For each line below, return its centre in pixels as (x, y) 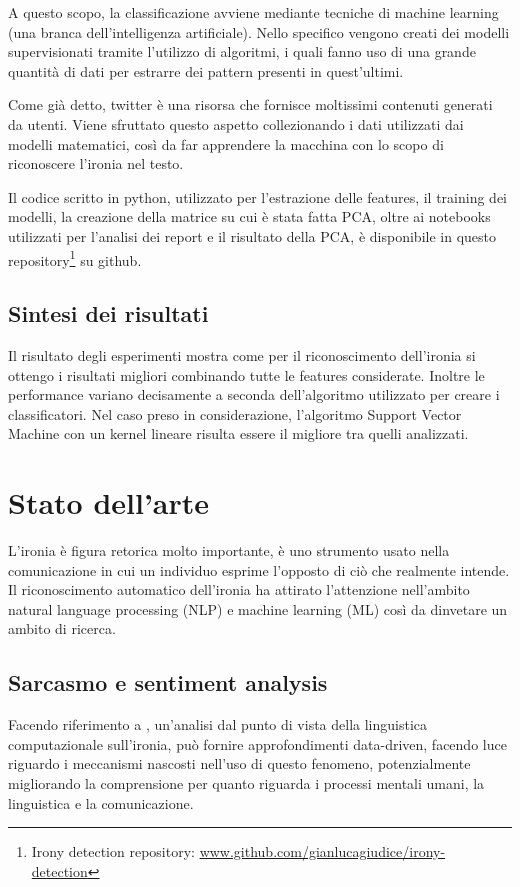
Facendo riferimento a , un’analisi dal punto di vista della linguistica (218, 724)
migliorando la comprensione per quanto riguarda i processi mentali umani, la (246, 783)
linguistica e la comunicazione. (101, 802)
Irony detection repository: (113, 851)
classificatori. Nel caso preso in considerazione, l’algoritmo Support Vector (235, 413)
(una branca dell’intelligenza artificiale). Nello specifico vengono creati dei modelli (259, 31)
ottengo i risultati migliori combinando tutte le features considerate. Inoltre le (246, 374)
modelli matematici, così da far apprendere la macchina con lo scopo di (226, 143)
